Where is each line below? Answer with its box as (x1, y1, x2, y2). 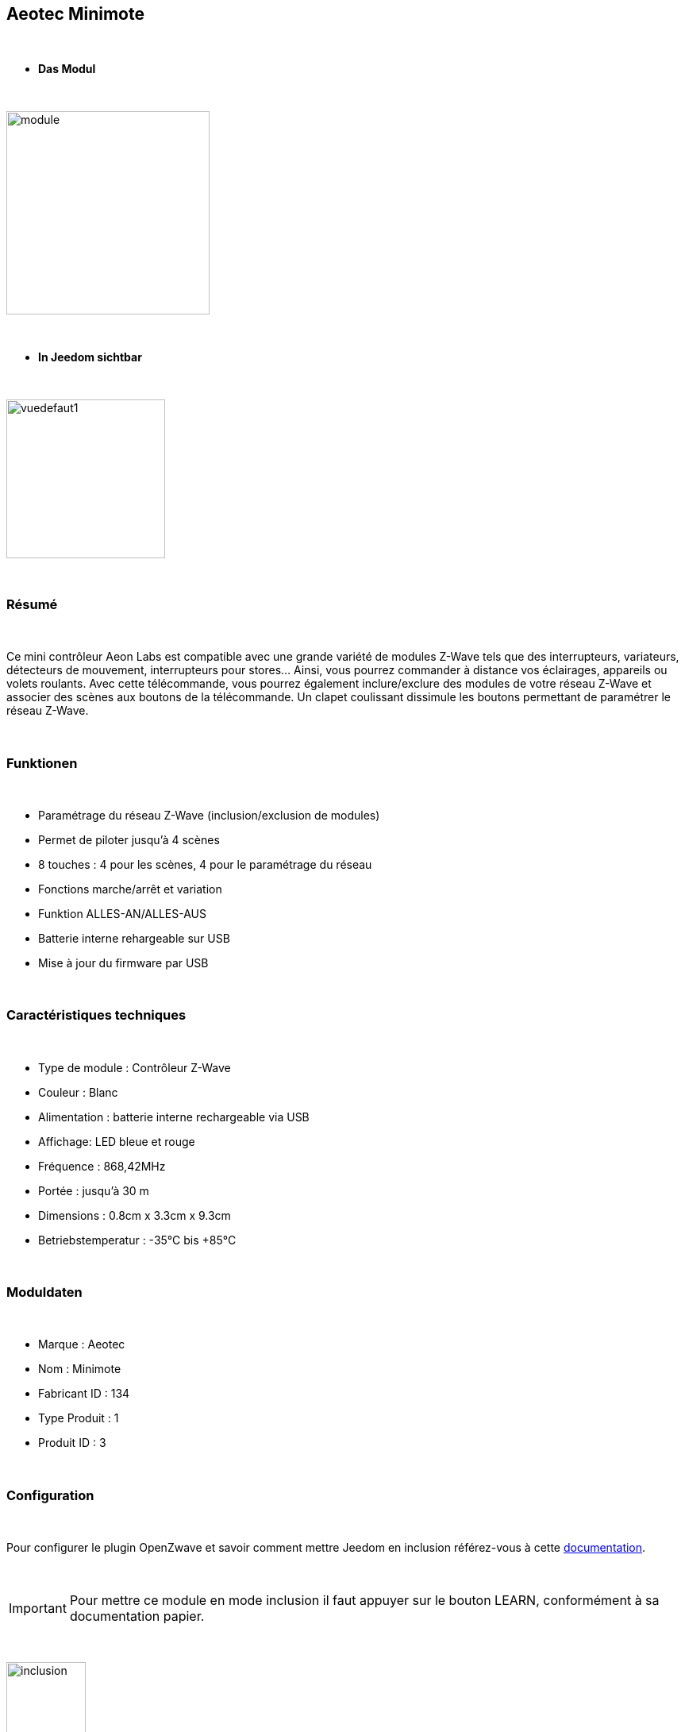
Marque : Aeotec (38, 1337, 125, 1352)
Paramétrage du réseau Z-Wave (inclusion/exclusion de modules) (38, 808, 380, 822)
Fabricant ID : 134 (38, 1387, 130, 1401)
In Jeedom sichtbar (38, 350, 142, 365)
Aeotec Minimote (6, 4, 144, 24)
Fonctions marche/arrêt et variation (38, 881, 222, 896)
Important (9, 1600, 67, 1617)
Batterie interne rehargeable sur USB (38, 931, 230, 945)
